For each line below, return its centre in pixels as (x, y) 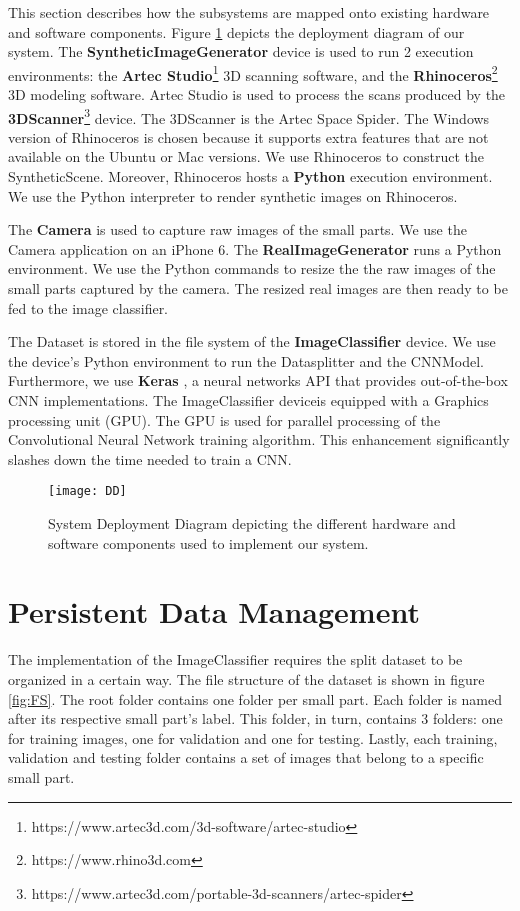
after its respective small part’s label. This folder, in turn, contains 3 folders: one (255, 718)
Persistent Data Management (214, 611)
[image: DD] (87, 491)
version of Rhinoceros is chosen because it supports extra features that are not (248, 136)
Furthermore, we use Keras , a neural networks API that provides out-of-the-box (258, 380)
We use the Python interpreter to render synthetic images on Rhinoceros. (233, 195)
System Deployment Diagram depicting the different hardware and (252, 523)
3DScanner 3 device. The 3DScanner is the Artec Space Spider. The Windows (249, 116)
